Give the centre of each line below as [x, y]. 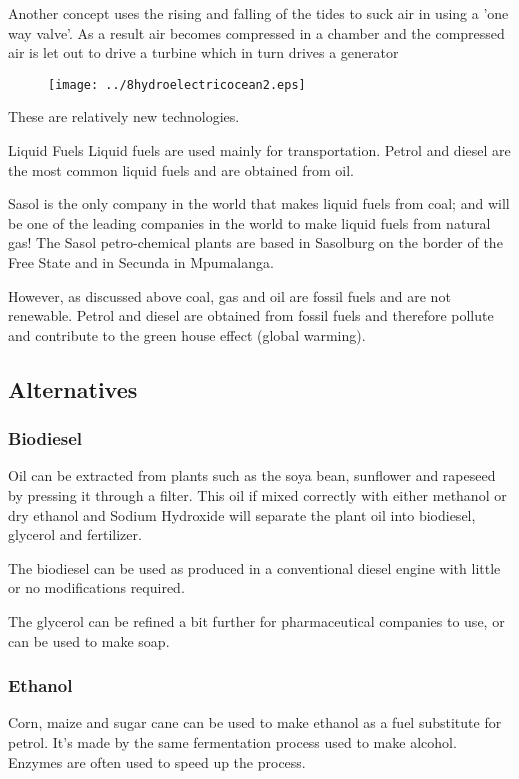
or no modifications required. [96, 587]
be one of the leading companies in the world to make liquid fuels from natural [249, 222]
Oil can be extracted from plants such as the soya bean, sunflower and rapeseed [252, 475]
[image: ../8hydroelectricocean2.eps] [177, 84]
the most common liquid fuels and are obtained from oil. [181, 169]
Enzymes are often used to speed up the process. [157, 761]
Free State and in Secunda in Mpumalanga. [141, 262]
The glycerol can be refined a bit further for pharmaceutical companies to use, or [256, 620]
